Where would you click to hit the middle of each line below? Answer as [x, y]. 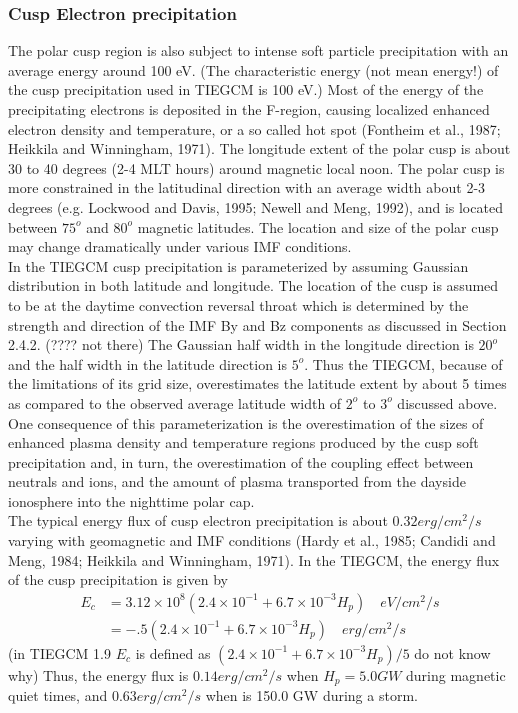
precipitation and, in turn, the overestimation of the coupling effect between [241, 461]
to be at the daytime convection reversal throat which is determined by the [238, 304]
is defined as [173, 652]
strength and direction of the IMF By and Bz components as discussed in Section [257, 324]
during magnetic [456, 674]
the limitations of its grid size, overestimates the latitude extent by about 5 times [257, 383]
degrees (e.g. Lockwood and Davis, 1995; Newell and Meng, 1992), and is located [255, 206]
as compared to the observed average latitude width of [175, 402]
